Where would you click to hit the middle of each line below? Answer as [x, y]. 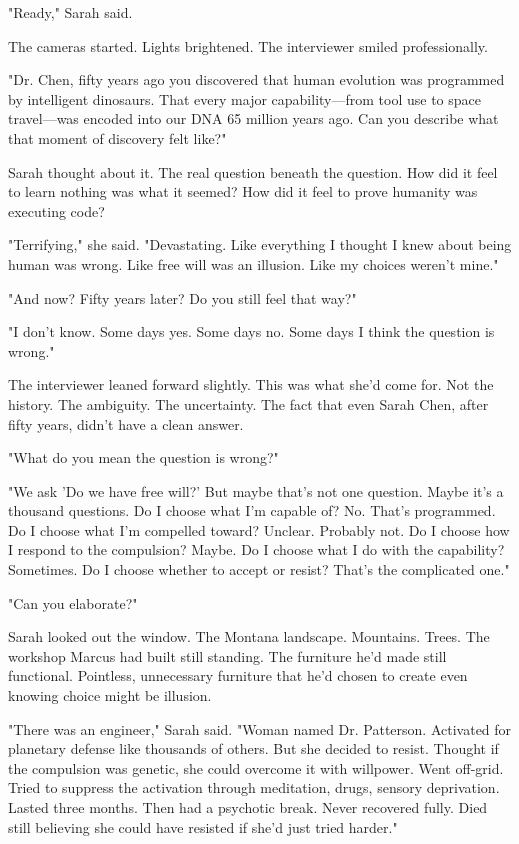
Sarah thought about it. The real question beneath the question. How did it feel [253, 171]
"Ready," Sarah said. [70, 12]
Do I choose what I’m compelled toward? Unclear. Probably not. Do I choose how [259, 529]
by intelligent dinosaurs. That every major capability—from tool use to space [244, 98]
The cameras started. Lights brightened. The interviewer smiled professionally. [248, 45]
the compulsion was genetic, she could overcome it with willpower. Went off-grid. [256, 767]
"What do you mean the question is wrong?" [143, 457]
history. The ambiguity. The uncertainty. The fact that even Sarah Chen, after [248, 403]
